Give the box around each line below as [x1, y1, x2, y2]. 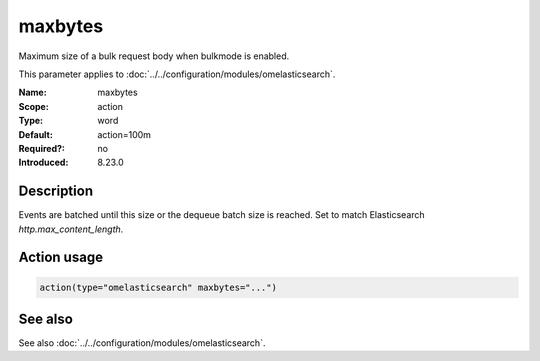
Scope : [18, 100, 49, 112]
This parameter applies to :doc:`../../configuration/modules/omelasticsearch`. [18, 68, 336, 80]
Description [18, 183, 94, 200]
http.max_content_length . [18, 223, 124, 235]
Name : [18, 86, 47, 99]
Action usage [18, 249, 104, 266]
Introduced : [18, 156, 69, 169]
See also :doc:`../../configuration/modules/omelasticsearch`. [18, 337, 266, 349]
